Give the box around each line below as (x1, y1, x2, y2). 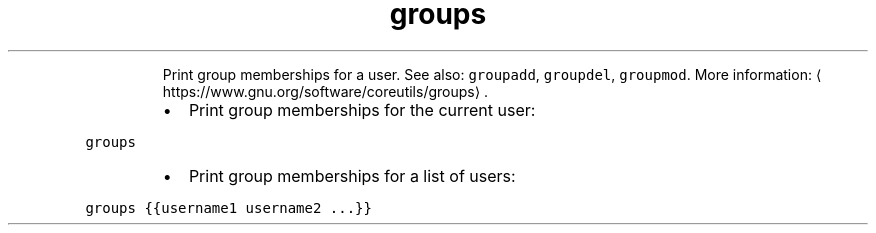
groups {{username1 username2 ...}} (85, 199, 372, 216)
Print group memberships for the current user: (188, 99, 536, 120)
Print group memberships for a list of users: (188, 165, 516, 186)
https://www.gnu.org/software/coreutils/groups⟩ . (162, 82, 489, 100)
